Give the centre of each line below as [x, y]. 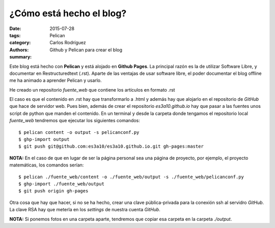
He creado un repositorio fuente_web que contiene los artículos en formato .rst [92, 90]
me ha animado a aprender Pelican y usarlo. [56, 80]
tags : [15, 35]
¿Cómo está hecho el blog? [68, 13]
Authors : [19, 50]
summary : [21, 57]
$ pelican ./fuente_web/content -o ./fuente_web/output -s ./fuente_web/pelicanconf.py [131, 177]
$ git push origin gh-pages [53, 191]
